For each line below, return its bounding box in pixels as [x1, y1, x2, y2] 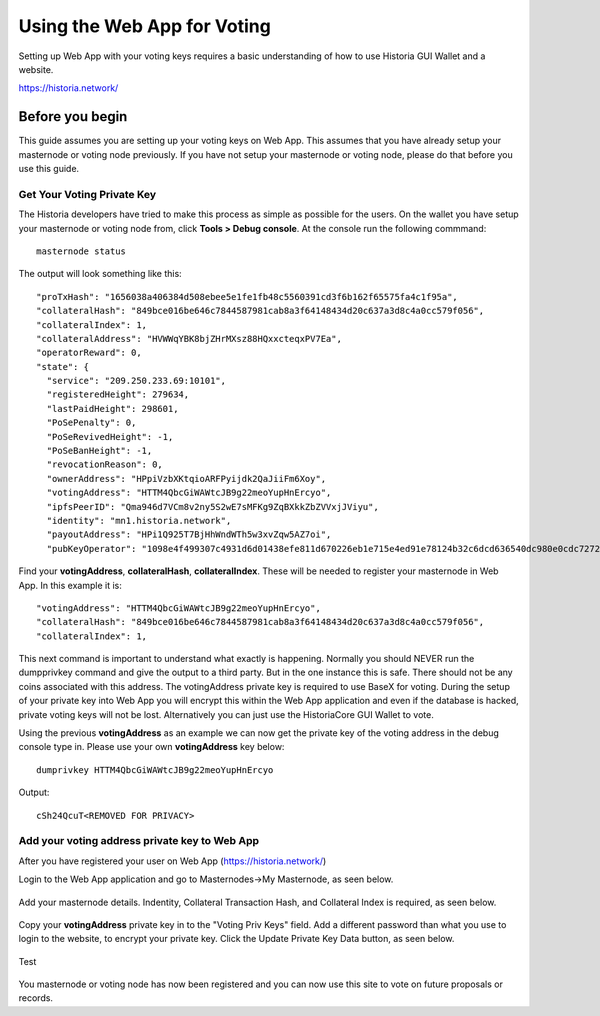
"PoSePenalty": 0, [46, 417, 137, 429]
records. [18, 992, 54, 1004]
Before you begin [18, 108, 128, 125]
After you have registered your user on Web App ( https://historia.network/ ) [18, 855, 327, 867]
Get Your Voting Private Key [18, 187, 157, 201]
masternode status [36, 245, 127, 257]
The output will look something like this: [18, 268, 182, 280]
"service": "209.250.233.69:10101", [46, 375, 227, 387]
